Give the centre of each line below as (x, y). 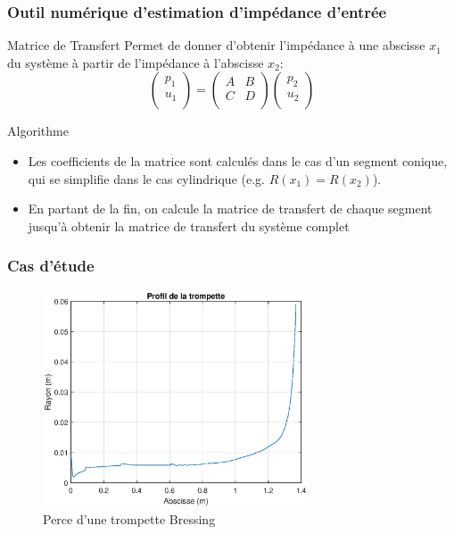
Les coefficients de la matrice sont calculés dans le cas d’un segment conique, (238, 161)
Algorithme (38, 131)
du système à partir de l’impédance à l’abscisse (136, 62)
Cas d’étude (51, 266)
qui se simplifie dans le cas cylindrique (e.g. (146, 178)
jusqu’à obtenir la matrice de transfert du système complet (189, 225)
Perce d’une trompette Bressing (129, 519)
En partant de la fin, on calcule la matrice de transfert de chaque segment (230, 209)
